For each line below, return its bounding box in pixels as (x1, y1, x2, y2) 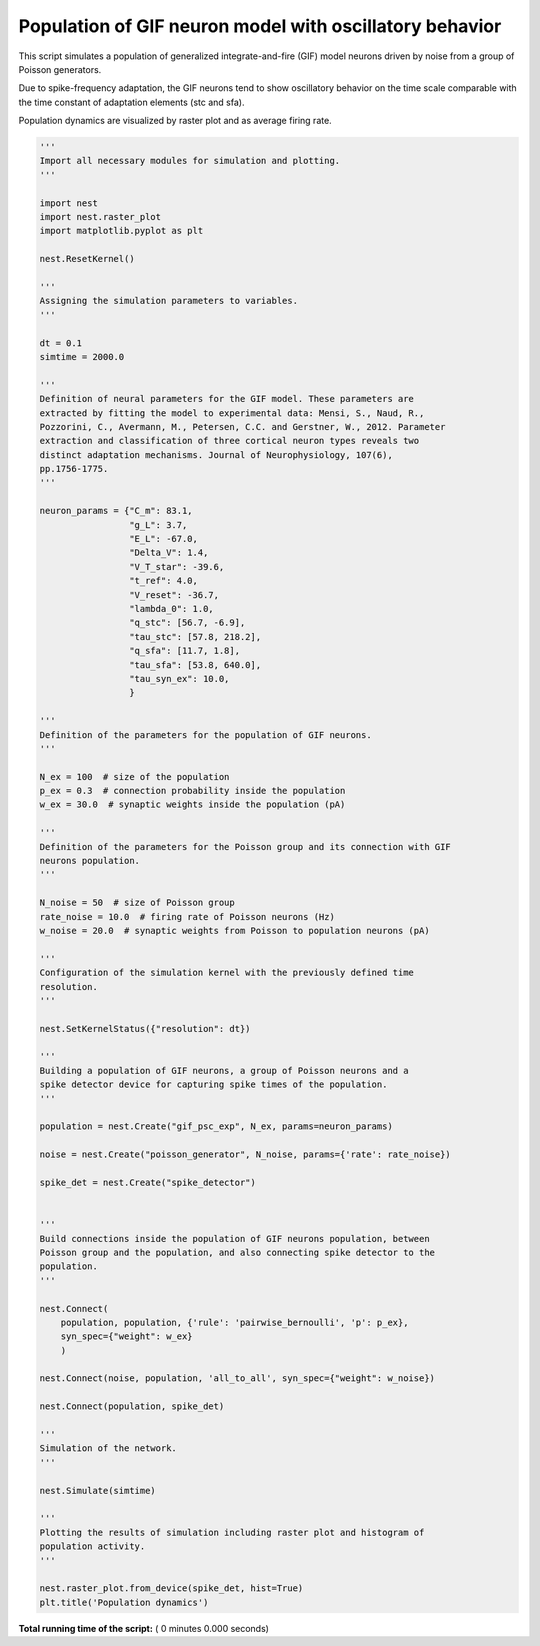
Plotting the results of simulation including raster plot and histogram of (39, 1526, 425, 1538)
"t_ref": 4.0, (128, 575, 199, 587)
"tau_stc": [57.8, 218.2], (128, 631, 262, 642)
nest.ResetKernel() (39, 253, 135, 265)
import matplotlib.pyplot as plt (39, 225, 204, 237)
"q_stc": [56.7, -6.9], (128, 617, 246, 629)
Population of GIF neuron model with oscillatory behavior (18, 15, 502, 37)
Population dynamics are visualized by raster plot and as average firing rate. (18, 115, 332, 127)
